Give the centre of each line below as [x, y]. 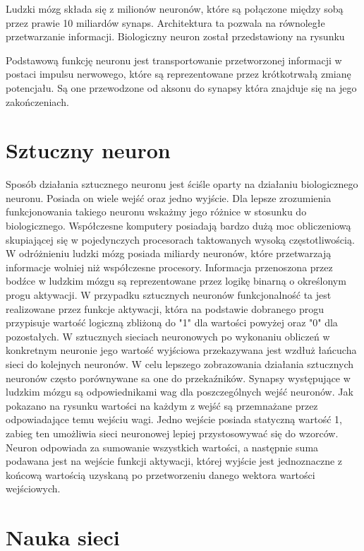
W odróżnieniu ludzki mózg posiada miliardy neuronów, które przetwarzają [169, 253]
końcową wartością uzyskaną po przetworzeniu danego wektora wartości [160, 474]
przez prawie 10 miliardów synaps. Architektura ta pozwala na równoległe [165, 22]
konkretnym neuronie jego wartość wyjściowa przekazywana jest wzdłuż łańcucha [181, 350]
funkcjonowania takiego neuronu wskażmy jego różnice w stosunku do [156, 212]
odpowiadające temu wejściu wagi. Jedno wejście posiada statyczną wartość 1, [174, 419]
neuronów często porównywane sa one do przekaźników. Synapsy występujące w [178, 378]
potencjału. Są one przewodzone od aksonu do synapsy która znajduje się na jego [181, 87]
